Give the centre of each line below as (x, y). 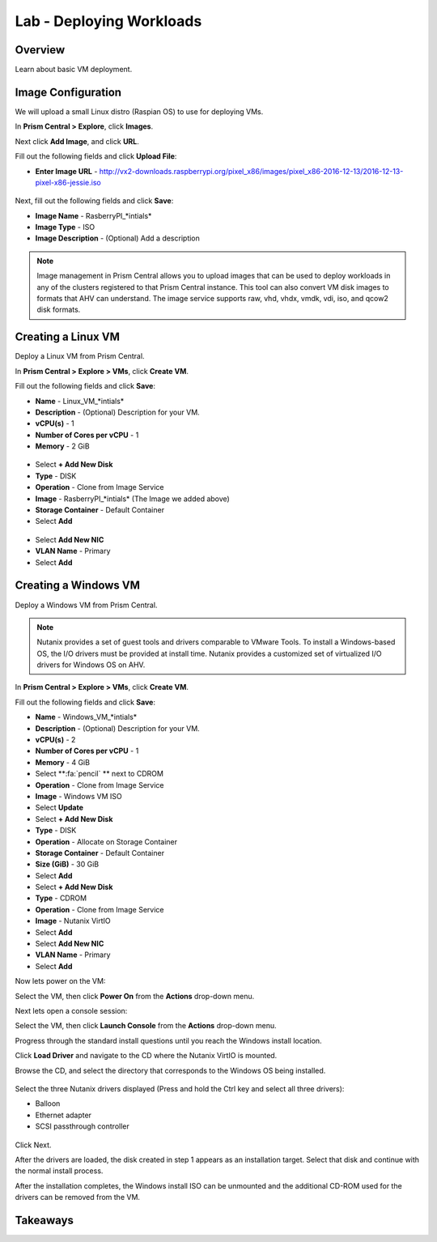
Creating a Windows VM (78, 586)
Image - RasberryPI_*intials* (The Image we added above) (132, 499)
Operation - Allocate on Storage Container (106, 841)
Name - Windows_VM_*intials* (86, 717)
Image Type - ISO (65, 228)
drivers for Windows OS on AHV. (91, 665)
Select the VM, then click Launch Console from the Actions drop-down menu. (146, 1026)
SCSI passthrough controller (82, 1126)
